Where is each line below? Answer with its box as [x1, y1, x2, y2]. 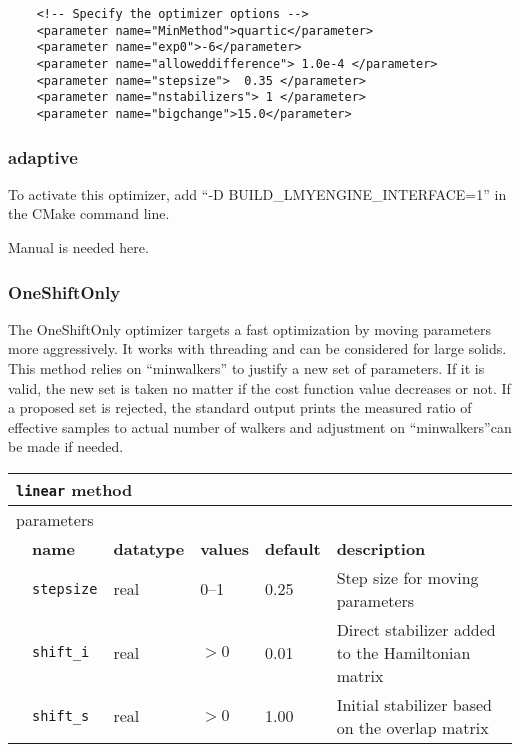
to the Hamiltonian [336, 640, 471, 664]
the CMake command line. [8, 203, 170, 224]
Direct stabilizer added [336, 617, 496, 641]
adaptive [8, 144, 78, 169]
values [200, 536, 249, 560]
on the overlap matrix [336, 715, 489, 739]
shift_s [32, 707, 90, 724]
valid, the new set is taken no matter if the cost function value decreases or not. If [8, 377, 511, 398]
